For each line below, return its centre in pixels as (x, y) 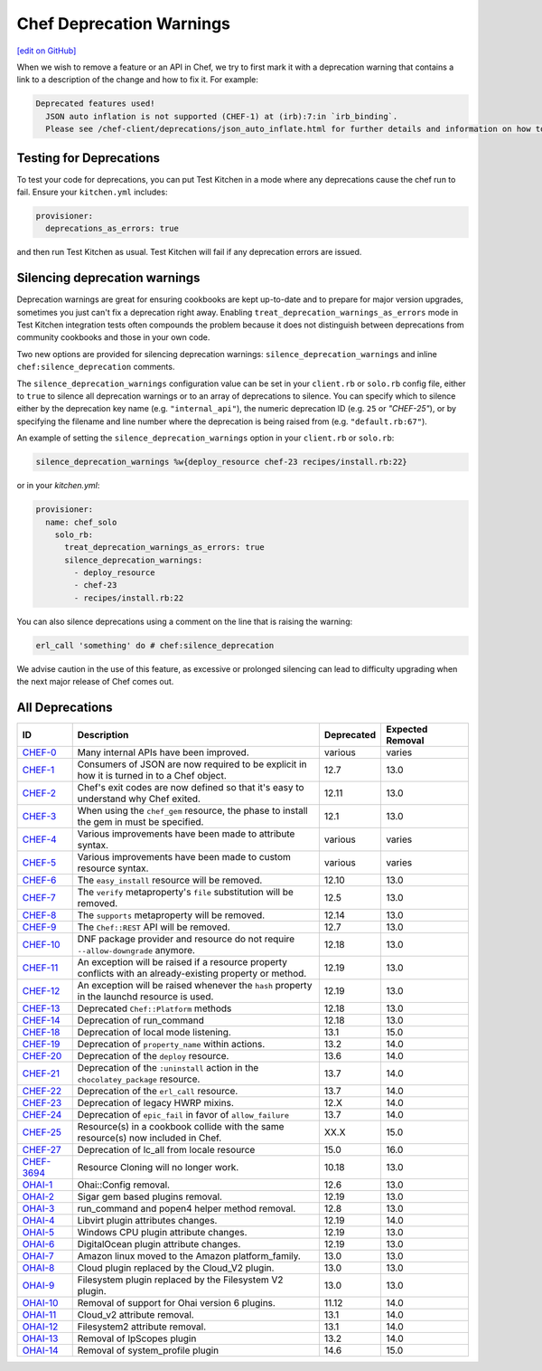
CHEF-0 (39, 752)
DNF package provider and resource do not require (186, 939)
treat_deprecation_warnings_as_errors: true (165, 548)
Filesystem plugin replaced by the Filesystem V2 (180, 1280)
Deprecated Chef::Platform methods (154, 1008)
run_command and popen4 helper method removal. (187, 1209)
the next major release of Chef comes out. (95, 682)
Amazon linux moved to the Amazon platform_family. (189, 1256)
